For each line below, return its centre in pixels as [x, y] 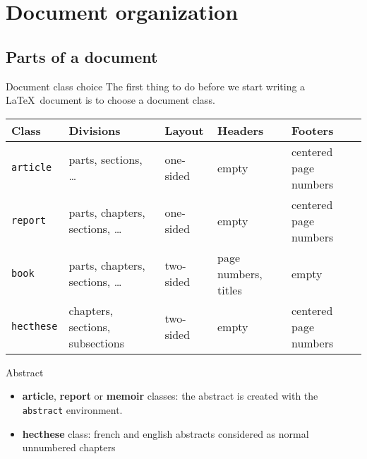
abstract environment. [72, 409]
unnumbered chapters [69, 447]
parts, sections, [106, 160]
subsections [96, 342]
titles [229, 290]
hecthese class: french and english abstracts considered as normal [166, 433]
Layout [184, 130]
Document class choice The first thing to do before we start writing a [156, 86]
